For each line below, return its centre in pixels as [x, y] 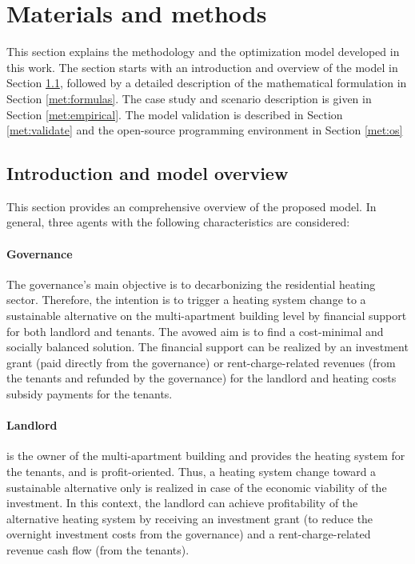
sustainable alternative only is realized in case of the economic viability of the [197, 487]
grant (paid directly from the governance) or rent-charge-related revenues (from [201, 362]
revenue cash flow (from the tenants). [98, 549]
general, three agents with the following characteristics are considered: [178, 222]
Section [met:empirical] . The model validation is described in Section [175, 114]
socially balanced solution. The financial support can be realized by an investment [207, 347]
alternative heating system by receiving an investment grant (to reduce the [190, 518]
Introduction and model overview [148, 173]
